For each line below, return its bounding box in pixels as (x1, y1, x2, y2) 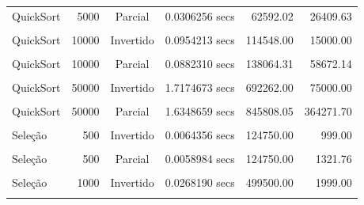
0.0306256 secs (165, 7, 235, 24)
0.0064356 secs (165, 127, 235, 143)
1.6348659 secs (165, 103, 235, 120)
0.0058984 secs (165, 150, 235, 167)
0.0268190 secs (165, 174, 235, 191)
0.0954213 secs (165, 31, 235, 47)
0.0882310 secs (165, 55, 235, 71)
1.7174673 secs (165, 79, 235, 96)
